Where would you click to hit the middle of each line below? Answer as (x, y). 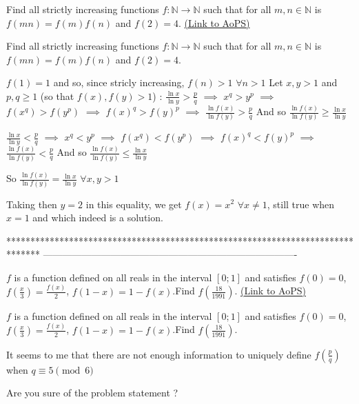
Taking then (32, 204)
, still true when (301, 204)
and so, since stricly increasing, (119, 82)
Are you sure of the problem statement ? (92, 393)
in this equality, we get (134, 204)
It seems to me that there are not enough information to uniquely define (159, 354)
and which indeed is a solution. (98, 218)
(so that (57, 95)
